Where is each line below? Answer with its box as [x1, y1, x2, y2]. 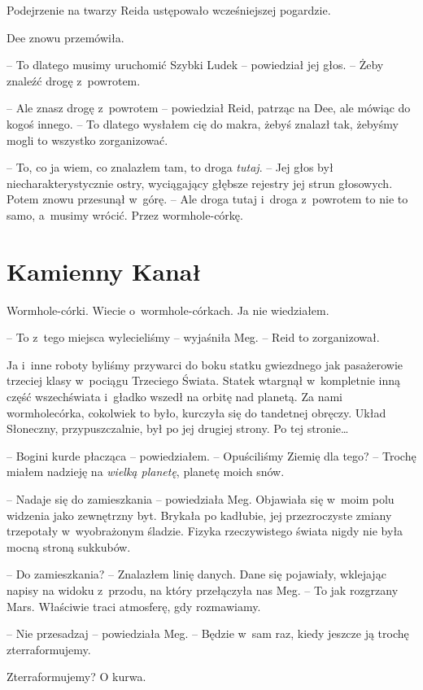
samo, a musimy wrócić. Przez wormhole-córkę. [7, 206, 243, 223]
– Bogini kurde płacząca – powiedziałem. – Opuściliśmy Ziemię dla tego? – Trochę [7, 447, 416, 464]
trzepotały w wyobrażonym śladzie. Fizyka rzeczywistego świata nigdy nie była [7, 522, 403, 539]
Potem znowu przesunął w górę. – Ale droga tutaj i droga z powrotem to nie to [7, 190, 408, 207]
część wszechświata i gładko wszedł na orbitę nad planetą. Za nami [7, 388, 342, 405]
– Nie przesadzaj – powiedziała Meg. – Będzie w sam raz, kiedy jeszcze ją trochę [7, 625, 409, 642]
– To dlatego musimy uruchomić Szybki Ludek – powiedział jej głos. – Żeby [7, 56, 384, 73]
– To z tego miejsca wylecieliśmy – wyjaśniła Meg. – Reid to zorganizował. [7, 329, 380, 346]
